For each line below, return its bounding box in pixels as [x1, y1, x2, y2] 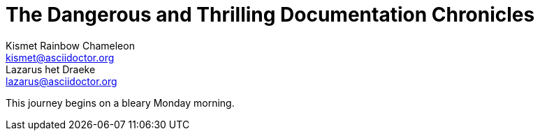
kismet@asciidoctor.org [6, 51, 115, 63]
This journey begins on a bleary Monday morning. [6, 96, 235, 109]
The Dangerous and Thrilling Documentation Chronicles [6, 3, 535, 27]
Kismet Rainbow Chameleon [6, 39, 135, 52]
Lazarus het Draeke [6, 63, 96, 75]
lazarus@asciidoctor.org [6, 75, 117, 87]
